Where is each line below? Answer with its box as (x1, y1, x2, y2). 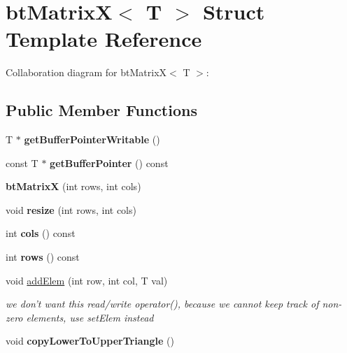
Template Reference (6, 24, 202, 53)
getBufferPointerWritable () (24, 132, 160, 147)
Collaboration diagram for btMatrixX (6, 65, 167, 80)
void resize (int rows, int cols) (6, 202, 136, 217)
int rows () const (6, 250, 80, 264)
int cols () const (6, 226, 76, 240)
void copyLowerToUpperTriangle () (6, 333, 174, 348)
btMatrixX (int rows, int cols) (6, 179, 141, 194)
